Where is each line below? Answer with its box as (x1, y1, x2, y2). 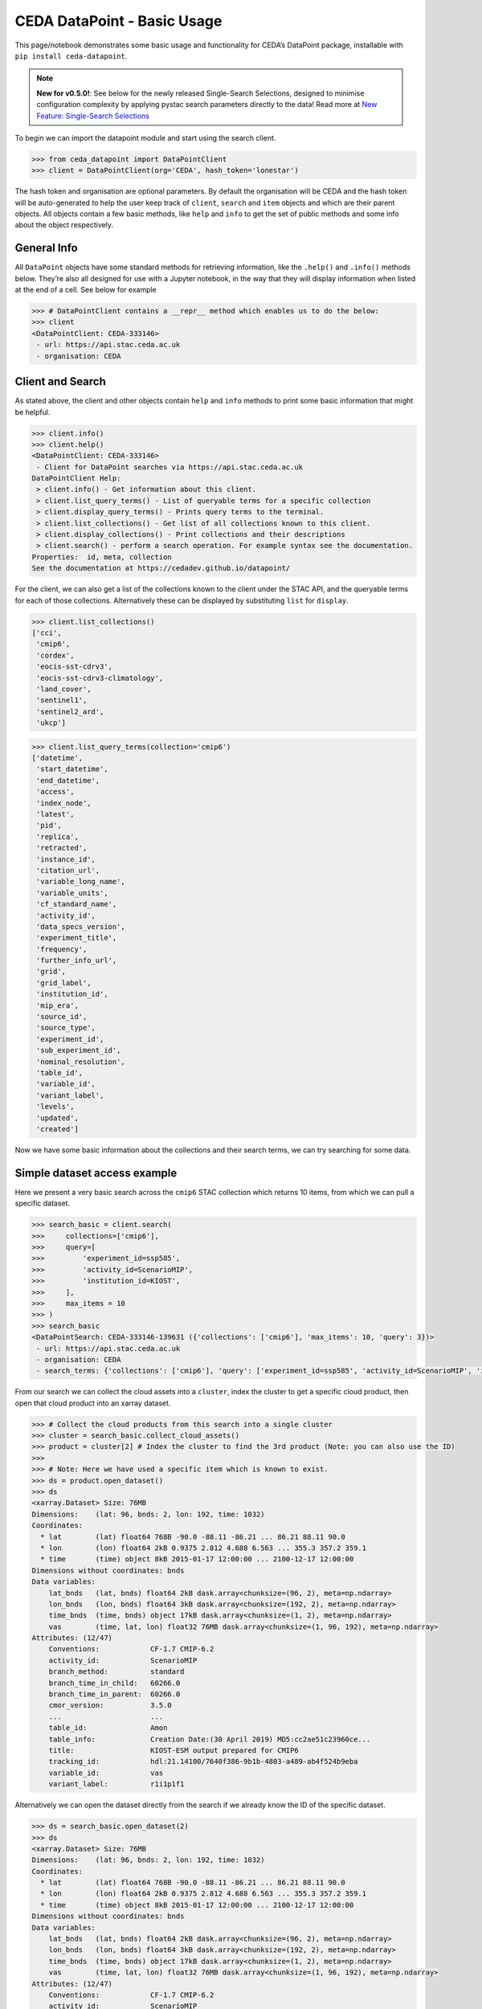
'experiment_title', (36, 933, 117, 943)
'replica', (36, 832, 80, 841)
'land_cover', (36, 684, 92, 694)
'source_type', (36, 1023, 96, 1033)
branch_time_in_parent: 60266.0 (48, 1690, 181, 1699)
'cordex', (36, 651, 75, 660)
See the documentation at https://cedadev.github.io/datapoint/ (31, 563, 291, 573)
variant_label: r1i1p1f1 (48, 1780, 185, 1789)
